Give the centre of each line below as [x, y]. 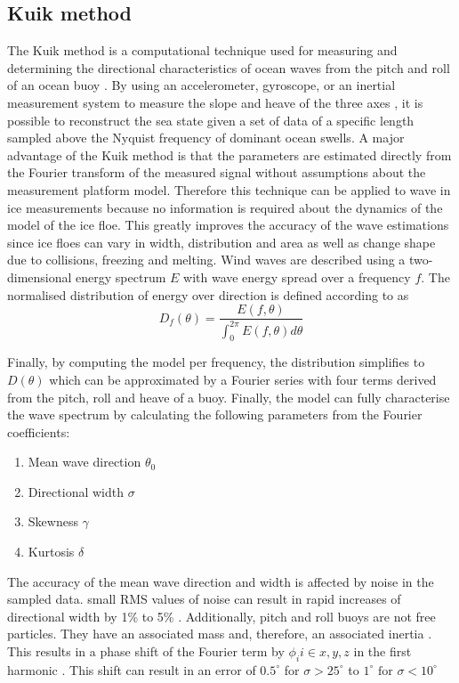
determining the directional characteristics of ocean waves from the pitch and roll [229, 67]
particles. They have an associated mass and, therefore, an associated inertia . [220, 634]
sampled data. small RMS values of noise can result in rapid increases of [204, 599]
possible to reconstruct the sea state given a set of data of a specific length [211, 120]
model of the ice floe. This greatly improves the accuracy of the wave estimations [228, 225]
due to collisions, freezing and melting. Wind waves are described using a [206, 260]
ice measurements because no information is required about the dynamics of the [225, 207]
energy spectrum [121, 276]
